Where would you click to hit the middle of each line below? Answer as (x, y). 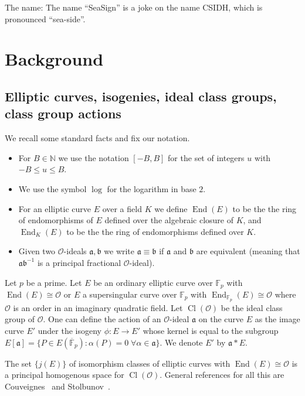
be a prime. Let (54, 282)
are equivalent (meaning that (248, 251)
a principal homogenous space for (65, 375)
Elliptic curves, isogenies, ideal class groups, (141, 96)
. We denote (181, 342)
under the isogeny (70, 330)
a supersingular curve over (130, 294)
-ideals (75, 251)
